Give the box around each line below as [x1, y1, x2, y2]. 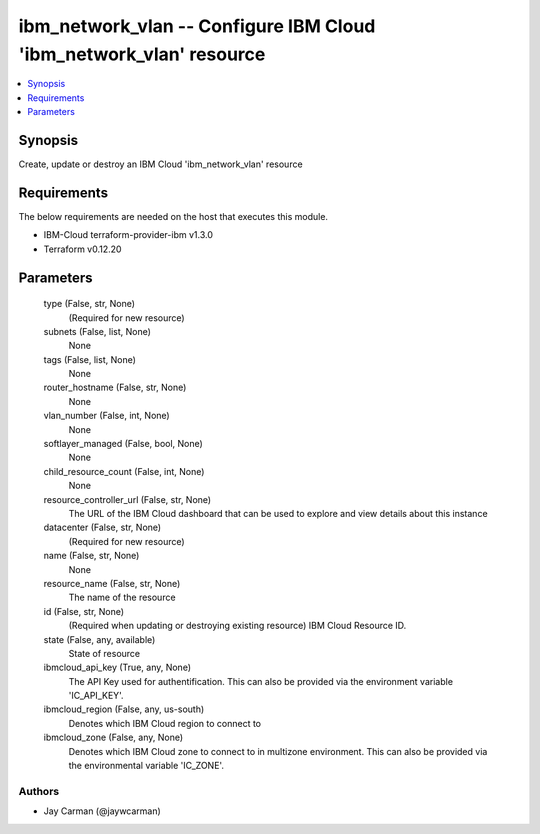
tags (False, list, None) [43, 353, 137, 365]
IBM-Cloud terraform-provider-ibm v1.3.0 [43, 229, 214, 241]
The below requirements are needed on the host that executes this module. [18, 210, 329, 222]
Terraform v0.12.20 [43, 243, 122, 255]
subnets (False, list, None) [43, 325, 152, 337]
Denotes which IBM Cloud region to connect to [68, 717, 262, 729]
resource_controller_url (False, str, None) [43, 493, 212, 505]
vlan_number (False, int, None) [43, 410, 170, 422]
